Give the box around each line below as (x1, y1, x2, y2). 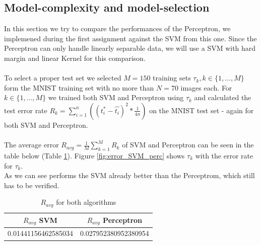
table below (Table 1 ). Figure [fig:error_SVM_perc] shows (4, 150, 185, 160)
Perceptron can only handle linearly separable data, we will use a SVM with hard (4, 43, 256, 53)
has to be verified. (4, 180, 59, 190)
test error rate (4, 105, 47, 115)
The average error (4, 139, 59, 150)
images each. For (180, 82, 232, 93)
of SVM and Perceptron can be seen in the (122, 139, 254, 150)
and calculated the (194, 92, 251, 103)
